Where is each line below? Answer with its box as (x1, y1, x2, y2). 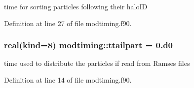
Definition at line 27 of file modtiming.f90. (4, 18, 132, 28)
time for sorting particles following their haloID (4, 1, 148, 11)
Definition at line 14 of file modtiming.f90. (4, 75, 132, 85)
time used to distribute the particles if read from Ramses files (4, 58, 190, 68)
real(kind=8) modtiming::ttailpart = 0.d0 (4, 39, 173, 51)
